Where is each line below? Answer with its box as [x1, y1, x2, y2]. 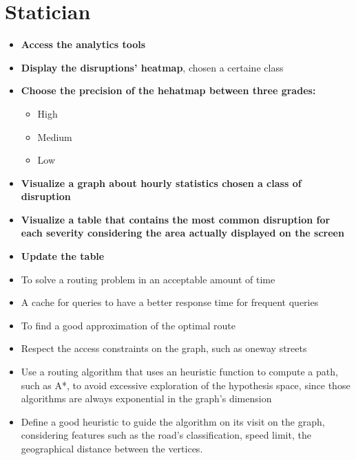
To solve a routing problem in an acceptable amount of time [21, 272, 275, 286]
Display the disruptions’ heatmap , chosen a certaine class [21, 60, 284, 74]
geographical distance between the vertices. [21, 441, 203, 455]
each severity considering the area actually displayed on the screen [21, 226, 344, 240]
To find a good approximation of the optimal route [21, 318, 236, 332]
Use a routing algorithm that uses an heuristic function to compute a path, [21, 364, 338, 379]
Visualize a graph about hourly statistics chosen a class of [21, 175, 302, 190]
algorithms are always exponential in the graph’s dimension [21, 391, 272, 406]
